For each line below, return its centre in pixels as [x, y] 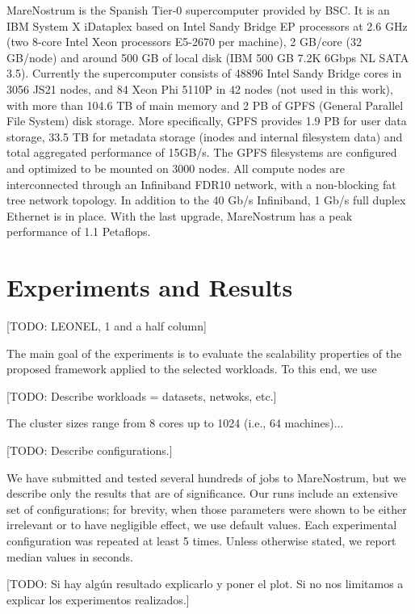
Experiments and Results [150, 287]
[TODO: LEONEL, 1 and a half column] [107, 326]
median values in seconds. [70, 556]
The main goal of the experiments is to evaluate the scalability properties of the [204, 353]
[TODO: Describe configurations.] [90, 450]
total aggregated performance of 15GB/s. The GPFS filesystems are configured [202, 152]
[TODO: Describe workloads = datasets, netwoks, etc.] [142, 395]
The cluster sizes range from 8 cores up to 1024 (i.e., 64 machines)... [175, 423]
